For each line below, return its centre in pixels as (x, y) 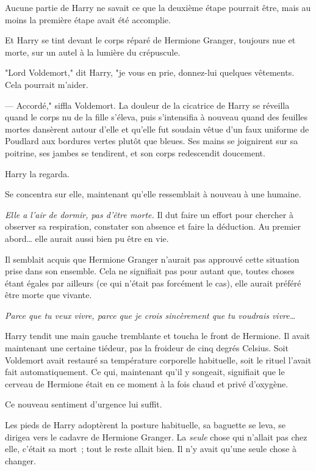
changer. (20, 460)
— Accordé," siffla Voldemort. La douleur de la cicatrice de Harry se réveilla (147, 105)
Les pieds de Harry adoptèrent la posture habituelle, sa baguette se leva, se (145, 425)
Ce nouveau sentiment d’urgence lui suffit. (84, 404)
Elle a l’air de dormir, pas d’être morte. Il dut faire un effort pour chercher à (149, 214)
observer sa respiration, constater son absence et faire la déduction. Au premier (153, 226)
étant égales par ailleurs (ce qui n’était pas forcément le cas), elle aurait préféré (153, 283)
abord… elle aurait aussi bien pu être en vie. (87, 238)
